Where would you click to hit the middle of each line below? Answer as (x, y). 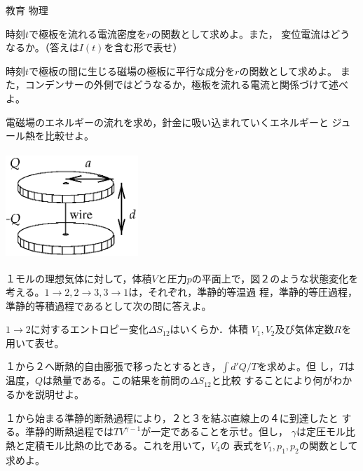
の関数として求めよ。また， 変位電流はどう (251, 33)
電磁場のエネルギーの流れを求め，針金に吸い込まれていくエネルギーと (167, 122)
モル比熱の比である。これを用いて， (128, 445)
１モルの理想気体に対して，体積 (79, 278)
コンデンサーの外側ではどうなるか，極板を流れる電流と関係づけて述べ (186, 84)
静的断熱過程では (74, 431)
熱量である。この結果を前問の (121, 380)
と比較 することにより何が (272, 380)
